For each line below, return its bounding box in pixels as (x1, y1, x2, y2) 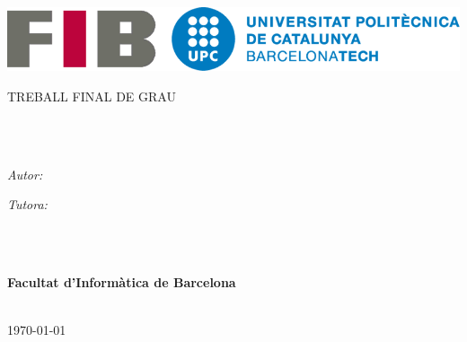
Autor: (7, 164, 43, 183)
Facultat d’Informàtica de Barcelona (7, 273, 236, 292)
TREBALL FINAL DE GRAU (7, 86, 176, 105)
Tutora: (7, 195, 48, 214)
